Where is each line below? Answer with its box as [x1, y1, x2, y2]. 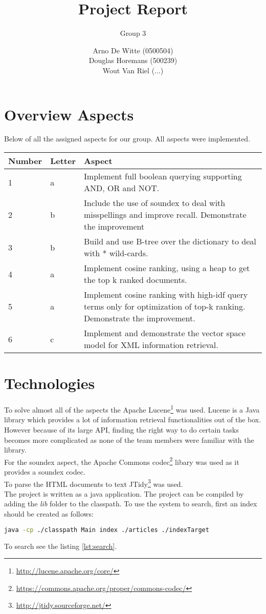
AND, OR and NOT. [84, 182, 160, 194]
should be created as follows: [4, 508, 94, 519]
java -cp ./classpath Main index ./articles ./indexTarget [4, 526, 209, 534]
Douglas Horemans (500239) [88, 55, 178, 66]
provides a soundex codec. [4, 466, 85, 477]
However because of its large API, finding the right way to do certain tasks [4, 424, 239, 435]
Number [8, 155, 42, 167]
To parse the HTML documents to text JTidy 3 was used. [4, 477, 183, 489]
